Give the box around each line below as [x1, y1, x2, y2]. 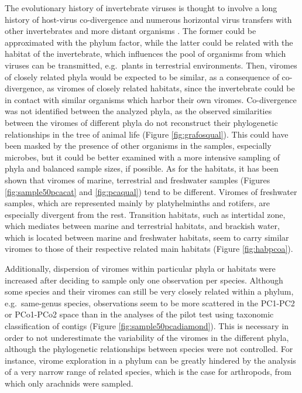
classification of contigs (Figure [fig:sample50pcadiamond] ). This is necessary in [5, 320, 289, 332]
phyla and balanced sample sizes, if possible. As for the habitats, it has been [5, 162, 279, 175]
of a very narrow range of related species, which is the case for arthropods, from [5, 365, 291, 378]
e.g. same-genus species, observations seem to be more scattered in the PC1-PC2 [5, 296, 295, 309]
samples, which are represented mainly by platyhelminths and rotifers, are [5, 197, 270, 209]
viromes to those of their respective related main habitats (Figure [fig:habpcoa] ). [5, 242, 293, 255]
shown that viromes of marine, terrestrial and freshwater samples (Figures [5, 173, 270, 186]
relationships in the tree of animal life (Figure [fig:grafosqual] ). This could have [5, 128, 289, 140]
